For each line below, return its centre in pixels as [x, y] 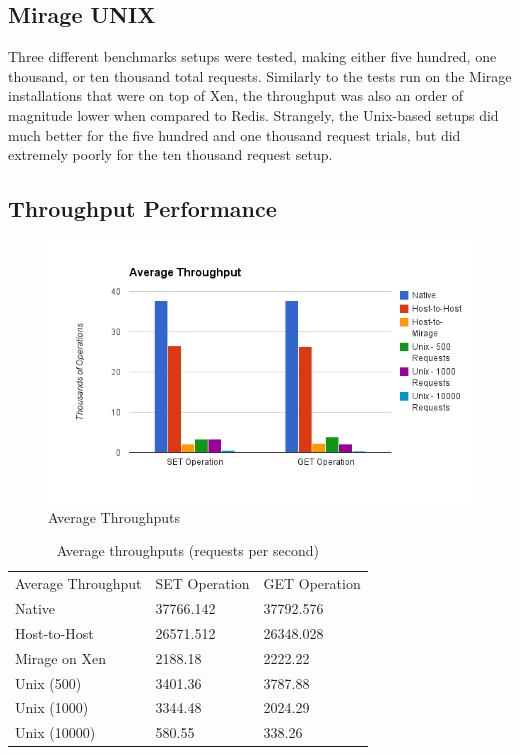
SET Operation [202, 583]
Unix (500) [48, 682]
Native [35, 608]
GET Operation [312, 583]
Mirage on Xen [61, 657]
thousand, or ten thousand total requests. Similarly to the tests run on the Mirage [260, 75]
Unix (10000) [55, 732]
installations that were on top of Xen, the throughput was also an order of [236, 95]
